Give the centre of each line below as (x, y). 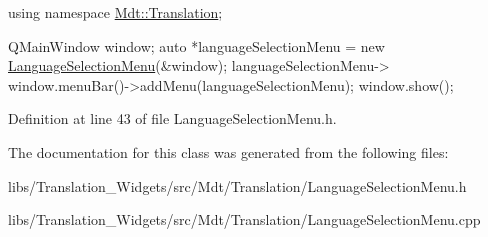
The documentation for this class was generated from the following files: (228, 151)
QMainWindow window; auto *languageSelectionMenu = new (196, 45)
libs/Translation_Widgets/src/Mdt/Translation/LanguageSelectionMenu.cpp (244, 219)
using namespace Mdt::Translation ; (115, 12)
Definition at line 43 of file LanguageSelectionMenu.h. (172, 118)
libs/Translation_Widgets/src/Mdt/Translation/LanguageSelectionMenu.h (237, 185)
